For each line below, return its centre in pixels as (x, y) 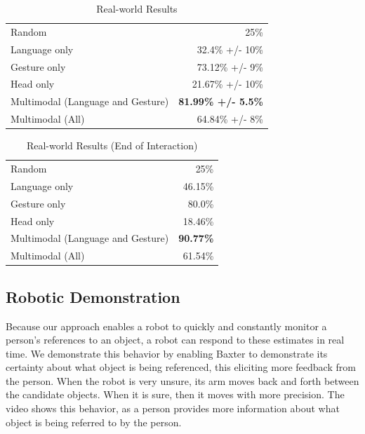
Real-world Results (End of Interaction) (112, 145)
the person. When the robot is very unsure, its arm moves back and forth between (182, 380)
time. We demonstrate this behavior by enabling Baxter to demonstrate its (167, 353)
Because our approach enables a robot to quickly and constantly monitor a (166, 326)
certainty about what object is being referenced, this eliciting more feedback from (181, 367)
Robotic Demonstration (93, 296)
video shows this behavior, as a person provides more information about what (173, 408)
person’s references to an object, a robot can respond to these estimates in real (175, 340)
